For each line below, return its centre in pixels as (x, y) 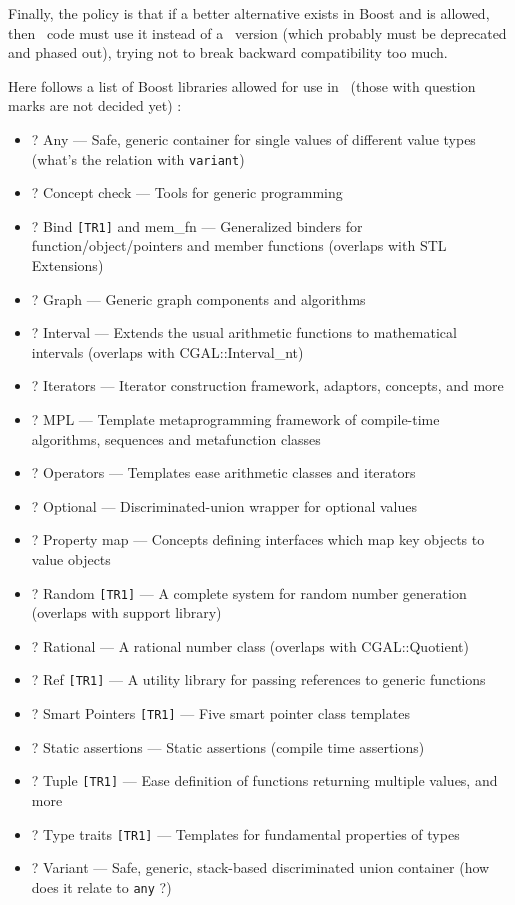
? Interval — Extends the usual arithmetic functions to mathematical (244, 332)
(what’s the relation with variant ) (138, 158)
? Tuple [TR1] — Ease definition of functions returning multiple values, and (264, 780)
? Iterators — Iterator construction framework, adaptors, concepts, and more (267, 385)
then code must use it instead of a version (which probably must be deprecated (257, 32)
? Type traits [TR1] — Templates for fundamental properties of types (245, 833)
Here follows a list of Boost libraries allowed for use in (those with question (242, 85)
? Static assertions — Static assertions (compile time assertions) (228, 746)
